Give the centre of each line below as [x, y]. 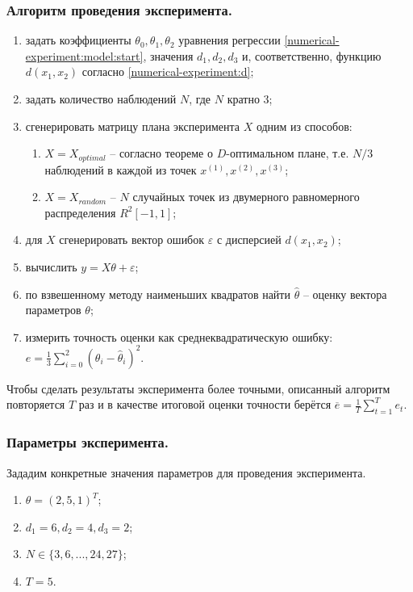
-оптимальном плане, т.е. [288, 153]
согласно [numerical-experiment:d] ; [168, 71]
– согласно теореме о [161, 153]
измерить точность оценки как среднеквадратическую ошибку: [179, 336]
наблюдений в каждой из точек [121, 169]
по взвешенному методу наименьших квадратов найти [158, 294]
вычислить [51, 267]
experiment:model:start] [84, 55]
